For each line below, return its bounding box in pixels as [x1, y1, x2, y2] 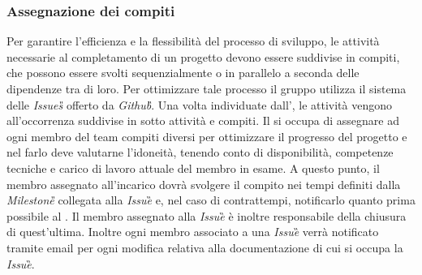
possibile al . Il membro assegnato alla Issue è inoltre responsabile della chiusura [6, 207, 407, 224]
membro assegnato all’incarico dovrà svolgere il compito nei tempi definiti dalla [6, 175, 401, 192]
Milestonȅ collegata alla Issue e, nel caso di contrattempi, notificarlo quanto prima [6, 191, 416, 208]
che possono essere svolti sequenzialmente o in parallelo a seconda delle [6, 64, 360, 81]
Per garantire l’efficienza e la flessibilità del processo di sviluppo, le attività [6, 32, 380, 49]
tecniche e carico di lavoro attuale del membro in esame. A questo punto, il [6, 159, 380, 176]
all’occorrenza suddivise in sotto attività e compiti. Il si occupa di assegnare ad [6, 112, 399, 129]
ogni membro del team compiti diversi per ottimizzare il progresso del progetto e [6, 127, 407, 144]
